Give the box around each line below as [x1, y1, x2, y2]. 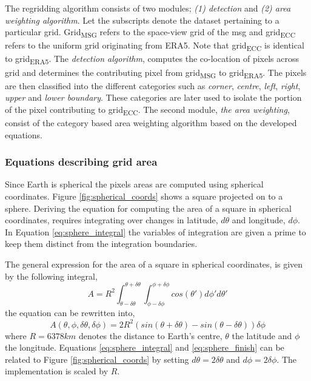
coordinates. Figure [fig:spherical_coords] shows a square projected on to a [5, 190, 283, 202]
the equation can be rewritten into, [5, 306, 135, 319]
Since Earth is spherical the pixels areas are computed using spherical [5, 178, 264, 190]
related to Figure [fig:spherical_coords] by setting [5, 352, 189, 365]
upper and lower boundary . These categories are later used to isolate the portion [5, 91, 302, 104]
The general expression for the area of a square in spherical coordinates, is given [5, 257, 303, 270]
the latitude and [232, 329, 292, 342]
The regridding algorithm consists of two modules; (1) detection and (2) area [5, 2, 291, 14]
